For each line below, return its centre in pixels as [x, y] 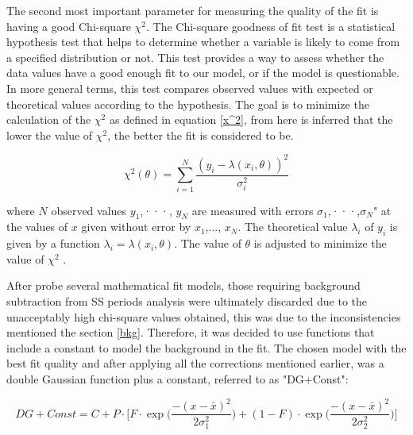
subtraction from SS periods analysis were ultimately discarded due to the [187, 300]
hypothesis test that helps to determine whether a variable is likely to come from [203, 42]
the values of [37, 227]
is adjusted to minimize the [320, 243]
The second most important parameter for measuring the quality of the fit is [193, 10]
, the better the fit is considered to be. [201, 135]
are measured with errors [253, 210]
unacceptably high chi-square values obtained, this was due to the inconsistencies [204, 316]
